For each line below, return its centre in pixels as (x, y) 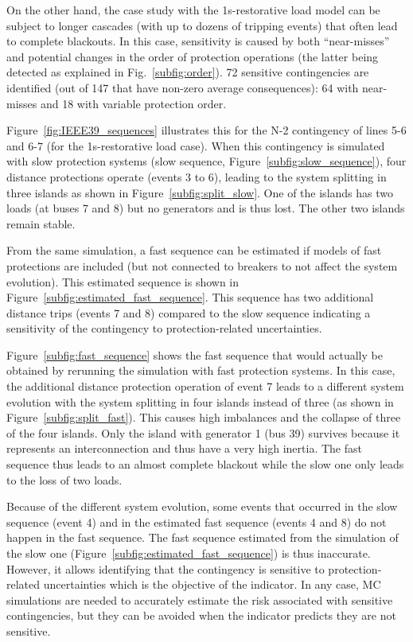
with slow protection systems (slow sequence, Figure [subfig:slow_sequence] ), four (206, 161)
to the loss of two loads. (64, 479)
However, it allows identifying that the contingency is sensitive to (166, 568)
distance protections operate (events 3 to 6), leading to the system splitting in (197, 176)
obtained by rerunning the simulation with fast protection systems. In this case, (201, 370)
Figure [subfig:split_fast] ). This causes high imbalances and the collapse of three (204, 417)
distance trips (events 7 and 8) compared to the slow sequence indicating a (189, 312)
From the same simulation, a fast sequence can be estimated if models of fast (194, 250)
